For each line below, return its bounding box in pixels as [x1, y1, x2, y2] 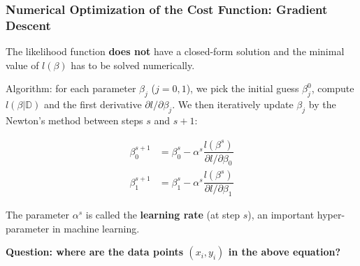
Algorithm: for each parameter [6, 81, 136, 96]
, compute [311, 81, 354, 96]
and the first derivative [43, 97, 142, 112]
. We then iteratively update [172, 97, 294, 112]
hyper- [317, 207, 345, 222]
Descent [6, 16, 51, 34]
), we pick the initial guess [186, 81, 299, 96]
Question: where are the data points [6, 244, 184, 259]
